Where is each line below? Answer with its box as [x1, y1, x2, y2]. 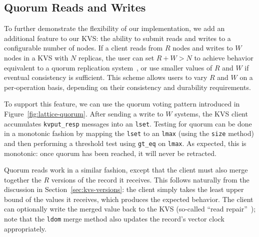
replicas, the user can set [78, 52, 154, 62]
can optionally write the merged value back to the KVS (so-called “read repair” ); [4, 203, 256, 214]
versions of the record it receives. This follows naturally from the [51, 174, 249, 184]
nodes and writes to [172, 42, 233, 53]
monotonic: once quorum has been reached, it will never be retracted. [4, 147, 216, 158]
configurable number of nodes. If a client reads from [4, 42, 163, 53]
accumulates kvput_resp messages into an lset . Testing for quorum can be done [4, 118, 252, 128]
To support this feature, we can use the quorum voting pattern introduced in [4, 98, 240, 109]
